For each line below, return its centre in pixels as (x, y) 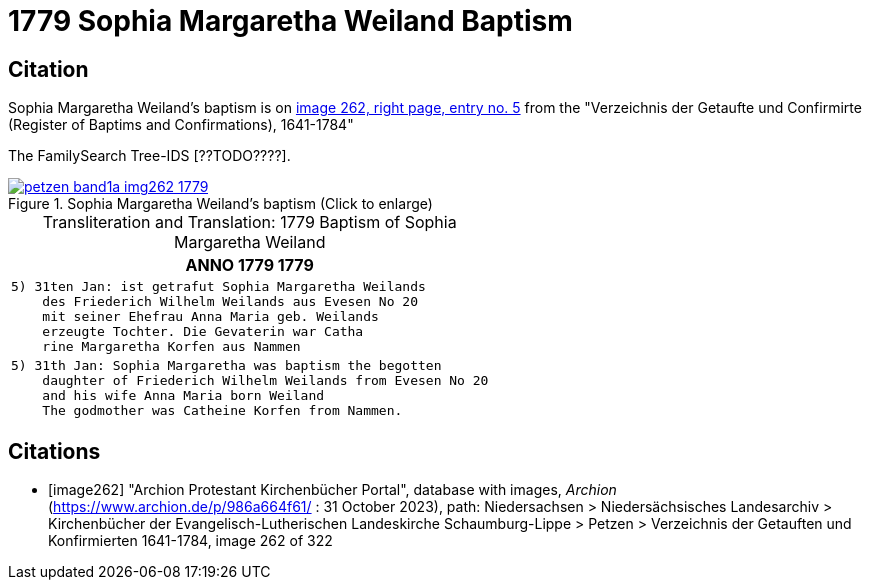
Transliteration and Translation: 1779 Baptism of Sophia (249, 222)
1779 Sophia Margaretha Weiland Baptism (290, 21)
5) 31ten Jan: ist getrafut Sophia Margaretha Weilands (218, 287)
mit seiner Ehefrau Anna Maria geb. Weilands (210, 317)
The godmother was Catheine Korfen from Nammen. (222, 411)
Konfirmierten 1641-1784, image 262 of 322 (190, 541)
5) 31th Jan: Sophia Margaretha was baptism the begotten (226, 366)
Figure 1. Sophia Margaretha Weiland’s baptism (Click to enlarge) (220, 204)
